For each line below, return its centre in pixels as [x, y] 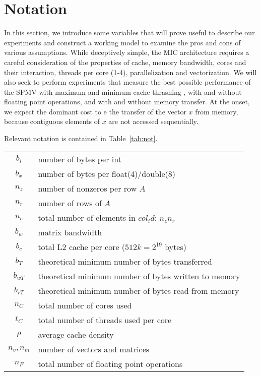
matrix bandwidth [70, 232]
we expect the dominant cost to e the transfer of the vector [95, 111]
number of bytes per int [80, 159]
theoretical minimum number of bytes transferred [125, 261]
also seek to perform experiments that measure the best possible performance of [127, 82]
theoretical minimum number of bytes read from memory [139, 290]
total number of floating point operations [110, 363]
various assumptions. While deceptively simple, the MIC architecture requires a [127, 52]
